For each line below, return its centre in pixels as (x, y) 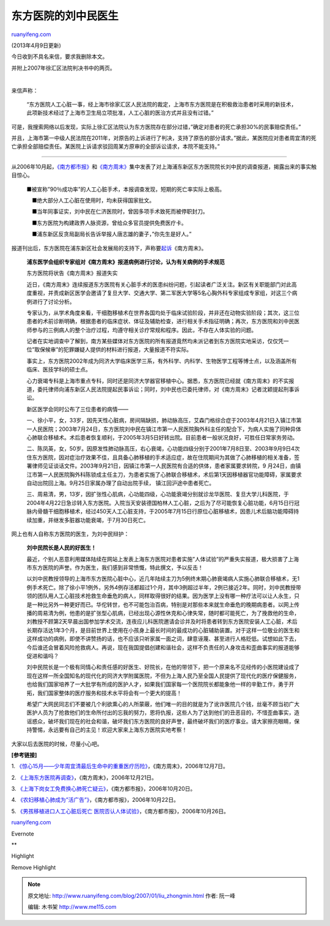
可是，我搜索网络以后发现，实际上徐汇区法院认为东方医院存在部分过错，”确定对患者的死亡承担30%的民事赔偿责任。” (156, 127)
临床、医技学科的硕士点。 (59, 370)
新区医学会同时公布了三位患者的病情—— (77, 409)
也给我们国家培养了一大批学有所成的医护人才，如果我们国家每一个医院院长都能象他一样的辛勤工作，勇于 (158, 684)
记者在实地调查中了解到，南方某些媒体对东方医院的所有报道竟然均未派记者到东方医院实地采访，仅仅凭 (155, 341)
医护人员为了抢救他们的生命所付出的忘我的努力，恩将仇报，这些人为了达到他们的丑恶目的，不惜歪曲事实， (160, 712)
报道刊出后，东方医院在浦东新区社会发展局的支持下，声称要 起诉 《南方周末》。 (109, 248)
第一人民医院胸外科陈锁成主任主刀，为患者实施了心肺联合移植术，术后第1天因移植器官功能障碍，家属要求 (169, 474)
